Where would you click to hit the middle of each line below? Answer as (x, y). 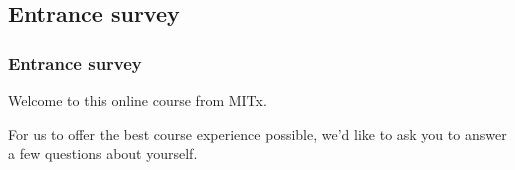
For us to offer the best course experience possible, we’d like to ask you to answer (257, 133)
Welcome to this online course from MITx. (137, 100)
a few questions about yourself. (103, 153)
